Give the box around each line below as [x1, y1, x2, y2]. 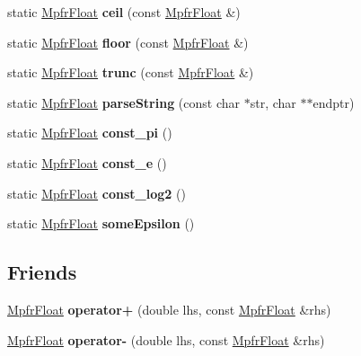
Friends [7, 258, 77, 286]
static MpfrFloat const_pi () [7, 123, 172, 142]
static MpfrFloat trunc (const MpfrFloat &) [7, 63, 254, 82]
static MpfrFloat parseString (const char [7, 93, 241, 111]
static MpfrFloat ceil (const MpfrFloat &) [7, 3, 241, 21]
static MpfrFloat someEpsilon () [7, 214, 195, 233]
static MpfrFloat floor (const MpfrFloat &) [7, 32, 249, 51]
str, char [250, 93, 296, 111]
